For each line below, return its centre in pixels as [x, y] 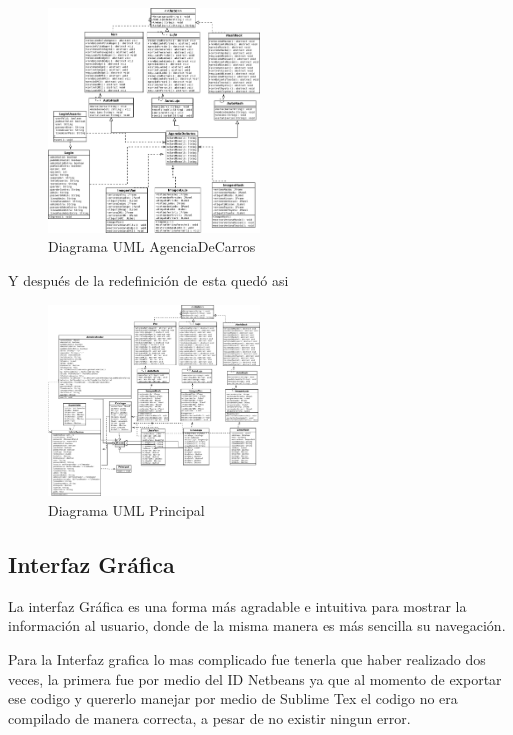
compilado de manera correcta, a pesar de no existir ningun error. [209, 717]
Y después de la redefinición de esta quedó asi [148, 279]
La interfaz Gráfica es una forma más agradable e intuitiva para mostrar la [237, 605]
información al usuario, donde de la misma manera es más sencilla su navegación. [257, 625]
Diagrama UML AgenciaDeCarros [152, 246]
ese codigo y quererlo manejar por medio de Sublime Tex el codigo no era [233, 698]
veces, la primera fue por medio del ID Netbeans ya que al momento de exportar [255, 678]
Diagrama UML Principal [126, 509]
